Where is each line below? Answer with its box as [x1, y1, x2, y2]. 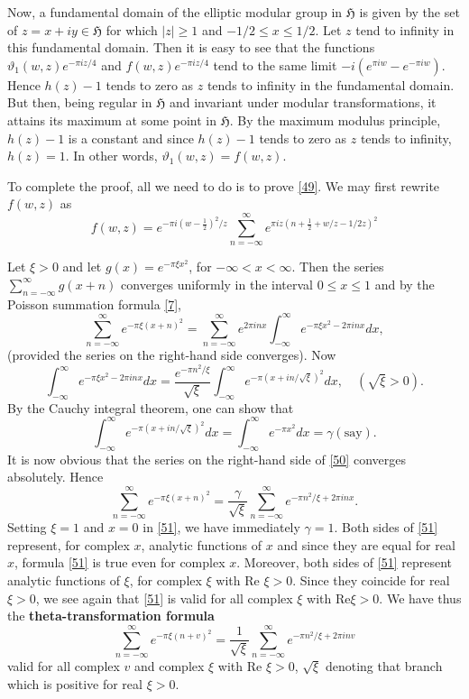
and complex [134, 656, 205, 675]
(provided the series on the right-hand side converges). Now [7, 345, 336, 364]
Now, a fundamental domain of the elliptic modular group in [7, 3, 343, 21]
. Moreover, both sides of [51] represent [236, 553, 453, 572]
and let [62, 257, 102, 276]
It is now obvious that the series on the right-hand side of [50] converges [7, 449, 406, 468]
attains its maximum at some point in [7, 110, 216, 129]
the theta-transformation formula [7, 606, 215, 625]
